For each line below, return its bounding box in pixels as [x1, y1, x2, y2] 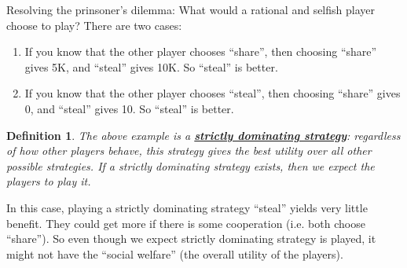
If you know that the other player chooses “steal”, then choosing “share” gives [24, 85, 401, 101]
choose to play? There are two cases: [6, 17, 182, 33]
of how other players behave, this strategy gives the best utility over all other [6, 142, 372, 159]
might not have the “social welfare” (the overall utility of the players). [6, 245, 343, 262]
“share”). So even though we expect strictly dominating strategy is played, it [6, 230, 376, 247]
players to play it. [6, 173, 91, 189]
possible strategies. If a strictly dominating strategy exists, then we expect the [6, 157, 375, 174]
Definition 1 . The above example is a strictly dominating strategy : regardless [6, 127, 401, 143]
